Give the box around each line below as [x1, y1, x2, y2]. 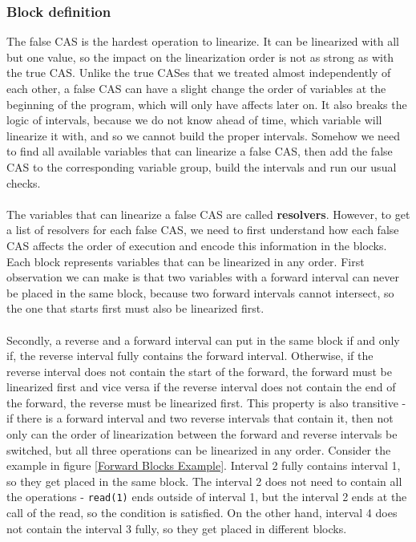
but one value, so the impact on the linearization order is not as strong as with [6, 48, 394, 65]
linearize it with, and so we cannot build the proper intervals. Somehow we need [6, 127, 401, 144]
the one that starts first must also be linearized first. [6, 300, 265, 317]
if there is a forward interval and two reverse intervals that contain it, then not [6, 410, 394, 427]
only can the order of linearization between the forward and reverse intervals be [6, 426, 398, 443]
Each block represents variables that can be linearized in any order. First [6, 253, 365, 269]
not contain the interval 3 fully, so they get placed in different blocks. [6, 520, 347, 536]
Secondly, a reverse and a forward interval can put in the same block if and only [6, 331, 400, 348]
